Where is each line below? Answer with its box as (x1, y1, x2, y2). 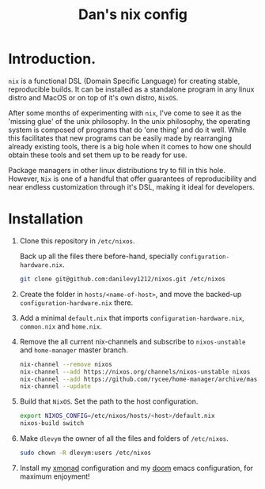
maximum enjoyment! (19, 472, 90, 481)
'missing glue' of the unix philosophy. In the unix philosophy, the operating (8, 116, 251, 126)
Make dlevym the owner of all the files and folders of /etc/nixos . (19, 434, 229, 443)
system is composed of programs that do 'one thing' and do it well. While (8, 125, 247, 134)
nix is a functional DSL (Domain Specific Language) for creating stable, (8, 76, 240, 85)
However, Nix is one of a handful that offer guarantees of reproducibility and (8, 174, 257, 183)
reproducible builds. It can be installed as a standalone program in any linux (8, 85, 255, 94)
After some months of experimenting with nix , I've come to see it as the (8, 108, 242, 118)
